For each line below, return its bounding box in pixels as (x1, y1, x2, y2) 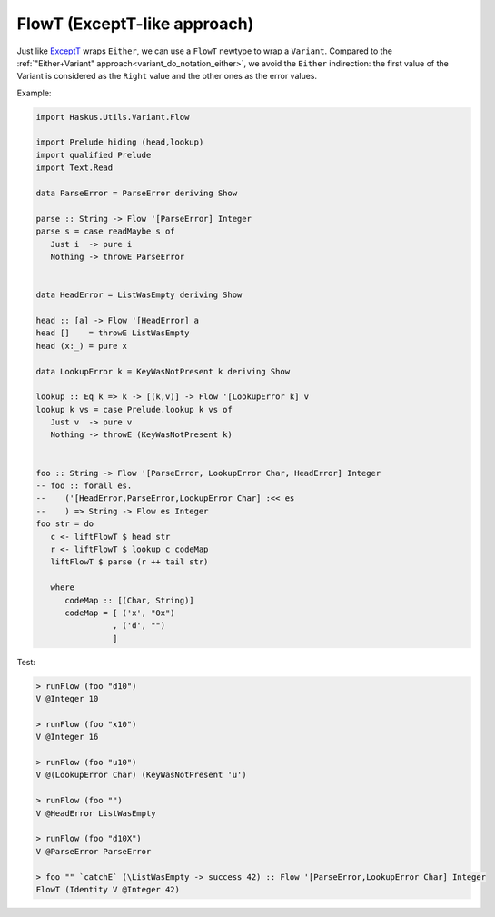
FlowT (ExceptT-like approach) (16, 14, 254, 34)
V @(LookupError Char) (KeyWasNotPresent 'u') (35, 770, 247, 781)
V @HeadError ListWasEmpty (35, 808, 156, 818)
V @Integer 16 (35, 732, 99, 743)
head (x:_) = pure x (35, 341, 127, 351)
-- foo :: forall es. (35, 481, 133, 491)
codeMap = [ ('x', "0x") (64, 607, 176, 618)
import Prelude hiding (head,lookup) (35, 137, 204, 147)
